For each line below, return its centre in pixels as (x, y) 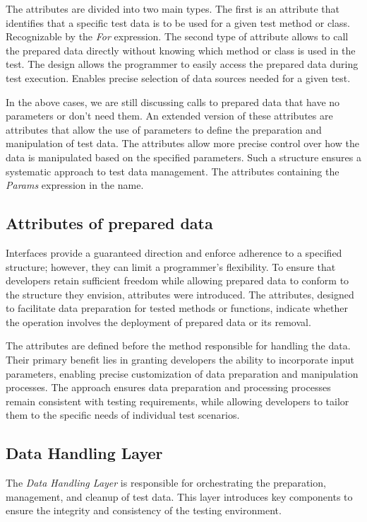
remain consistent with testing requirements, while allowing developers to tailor (178, 401)
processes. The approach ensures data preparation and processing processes (168, 387)
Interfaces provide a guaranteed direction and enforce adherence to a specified (174, 252)
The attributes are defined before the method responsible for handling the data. (178, 346)
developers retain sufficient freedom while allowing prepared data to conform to (178, 280)
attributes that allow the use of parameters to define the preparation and (164, 129)
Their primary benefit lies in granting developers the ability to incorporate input (180, 360)
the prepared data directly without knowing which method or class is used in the (181, 50)
